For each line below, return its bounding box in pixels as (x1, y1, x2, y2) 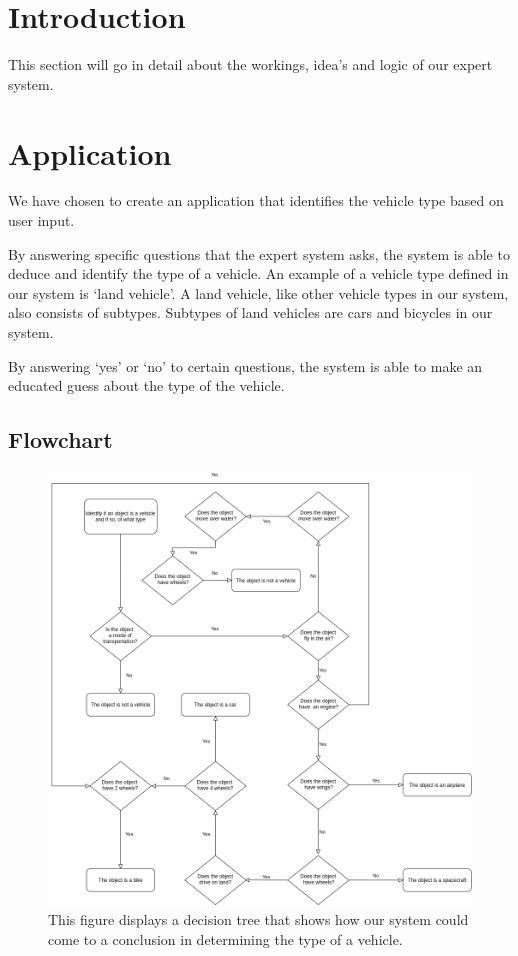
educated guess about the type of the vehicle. (8, 375, 285, 396)
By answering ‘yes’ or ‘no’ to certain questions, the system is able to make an (8, 355, 483, 376)
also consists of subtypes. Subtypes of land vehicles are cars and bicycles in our (8, 302, 493, 323)
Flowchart (8, 424, 113, 455)
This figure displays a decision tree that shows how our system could (48, 909, 469, 929)
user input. (8, 210, 75, 231)
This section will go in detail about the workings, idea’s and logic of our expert (8, 54, 493, 75)
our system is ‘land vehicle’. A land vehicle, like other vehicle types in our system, (8, 282, 509, 303)
